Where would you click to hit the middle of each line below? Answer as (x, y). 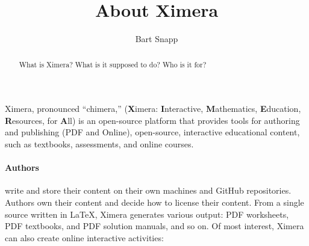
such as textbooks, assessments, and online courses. (99, 143)
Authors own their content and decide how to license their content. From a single (154, 202)
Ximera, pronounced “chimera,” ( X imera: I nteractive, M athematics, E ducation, (153, 109)
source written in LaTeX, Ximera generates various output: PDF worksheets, (147, 214)
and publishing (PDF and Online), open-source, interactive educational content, (152, 132)
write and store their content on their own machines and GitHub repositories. (148, 190)
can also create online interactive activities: (84, 237)
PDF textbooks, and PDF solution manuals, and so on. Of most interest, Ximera (154, 226)
